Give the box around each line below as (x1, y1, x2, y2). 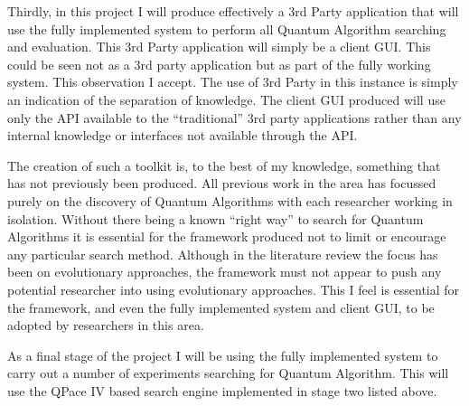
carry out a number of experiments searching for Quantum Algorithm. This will (7, 364, 449, 382)
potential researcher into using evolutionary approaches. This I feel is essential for (7, 279, 460, 298)
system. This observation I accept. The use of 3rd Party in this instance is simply (7, 72, 458, 91)
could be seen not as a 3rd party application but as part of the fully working (7, 54, 431, 73)
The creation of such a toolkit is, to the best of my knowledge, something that (7, 156, 441, 175)
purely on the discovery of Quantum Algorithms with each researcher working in (7, 191, 453, 210)
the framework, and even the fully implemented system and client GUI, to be (7, 297, 435, 316)
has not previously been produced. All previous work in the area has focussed (7, 174, 436, 193)
